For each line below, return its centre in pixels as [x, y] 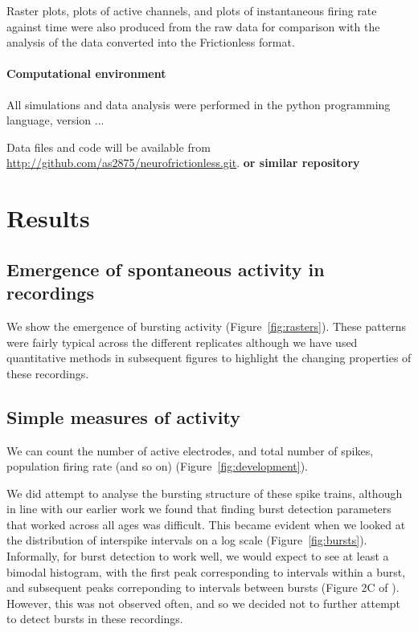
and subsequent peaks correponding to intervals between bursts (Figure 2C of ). [203, 587]
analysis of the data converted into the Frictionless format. [151, 42]
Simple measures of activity [123, 416]
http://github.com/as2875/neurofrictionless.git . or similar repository [183, 163]
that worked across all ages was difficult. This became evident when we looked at [206, 524]
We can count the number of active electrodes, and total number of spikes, [190, 450]
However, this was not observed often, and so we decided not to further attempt [204, 603]
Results [48, 218]
